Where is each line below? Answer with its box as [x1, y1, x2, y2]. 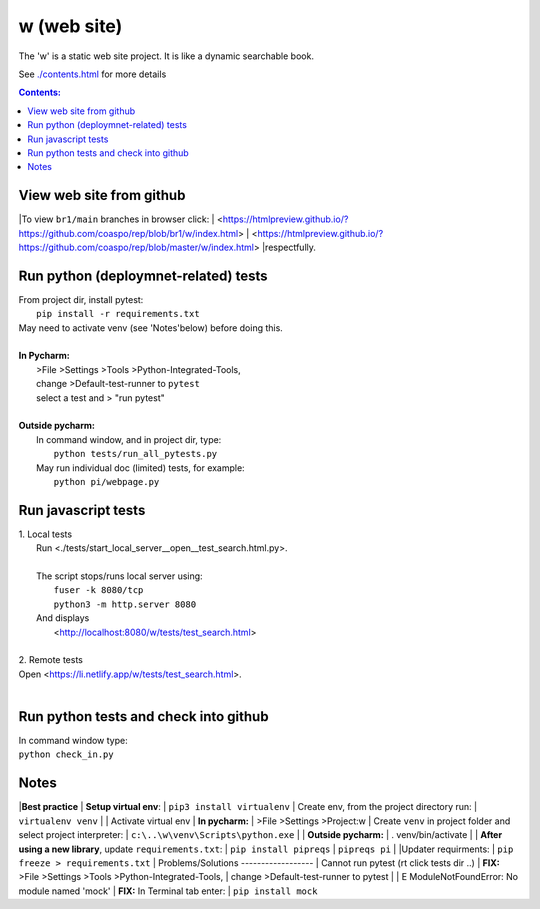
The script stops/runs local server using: [36, 570, 204, 582]
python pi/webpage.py [53, 476, 160, 487]
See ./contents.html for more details [18, 68, 167, 80]
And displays [36, 612, 90, 624]
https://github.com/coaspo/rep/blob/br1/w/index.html [18, 227, 239, 239]
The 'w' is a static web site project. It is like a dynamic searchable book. [18, 50, 315, 62]
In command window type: [18, 735, 129, 747]
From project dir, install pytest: [18, 293, 144, 305]
